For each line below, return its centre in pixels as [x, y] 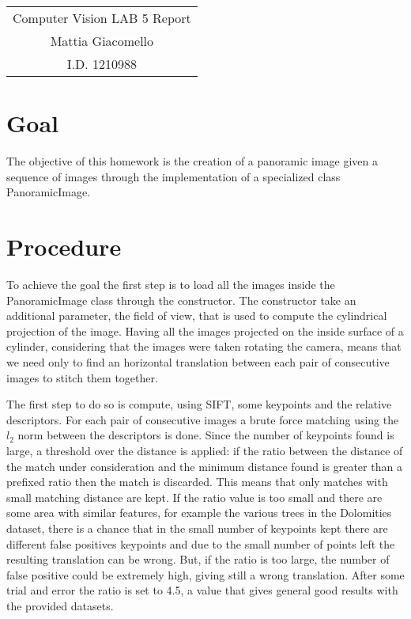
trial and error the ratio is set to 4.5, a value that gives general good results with [202, 590]
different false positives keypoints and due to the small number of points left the [201, 543]
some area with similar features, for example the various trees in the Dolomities [199, 513]
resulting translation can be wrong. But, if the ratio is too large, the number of [198, 559]
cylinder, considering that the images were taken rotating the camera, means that [204, 346]
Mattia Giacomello [102, 41]
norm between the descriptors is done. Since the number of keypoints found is [206, 435]
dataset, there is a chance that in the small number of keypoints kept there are [197, 528]
